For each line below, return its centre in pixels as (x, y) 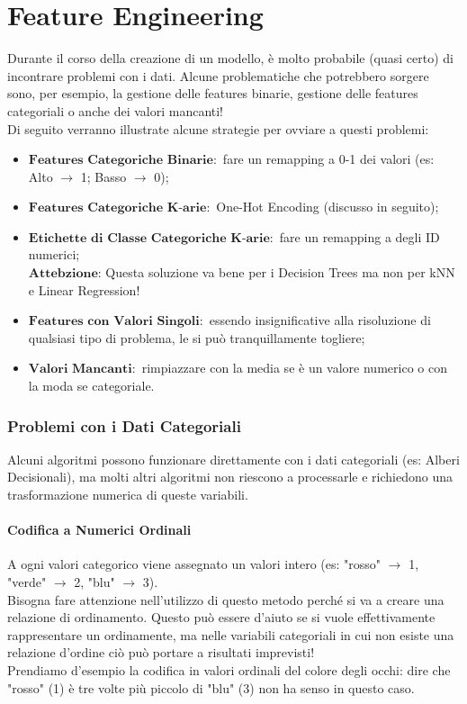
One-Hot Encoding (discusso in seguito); (328, 207)
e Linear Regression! (84, 289)
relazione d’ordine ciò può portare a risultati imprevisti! (161, 652)
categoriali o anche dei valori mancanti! (116, 110)
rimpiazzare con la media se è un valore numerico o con (294, 368)
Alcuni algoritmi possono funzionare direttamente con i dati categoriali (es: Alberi (233, 459)
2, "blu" (94, 582)
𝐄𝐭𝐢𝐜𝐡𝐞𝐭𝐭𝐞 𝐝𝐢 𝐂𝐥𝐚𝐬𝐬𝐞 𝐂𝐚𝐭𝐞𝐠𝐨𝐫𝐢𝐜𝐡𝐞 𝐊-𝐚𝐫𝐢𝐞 (149, 238)
